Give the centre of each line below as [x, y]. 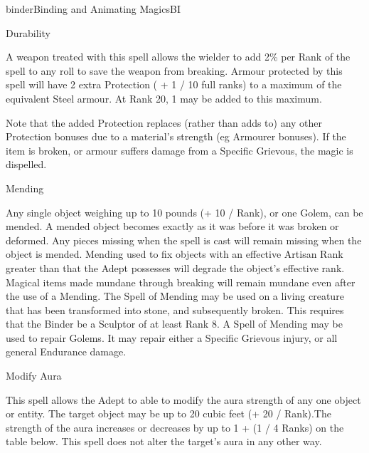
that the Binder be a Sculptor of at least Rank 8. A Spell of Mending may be [174, 324]
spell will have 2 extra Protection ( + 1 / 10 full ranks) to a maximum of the [174, 84]
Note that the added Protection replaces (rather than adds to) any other [164, 122]
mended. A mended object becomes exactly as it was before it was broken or [172, 226]
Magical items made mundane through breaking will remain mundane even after [181, 282]
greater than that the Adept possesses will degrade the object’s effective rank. [175, 267]
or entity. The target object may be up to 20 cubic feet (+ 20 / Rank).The [169, 413]
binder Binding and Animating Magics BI [93, 9]
